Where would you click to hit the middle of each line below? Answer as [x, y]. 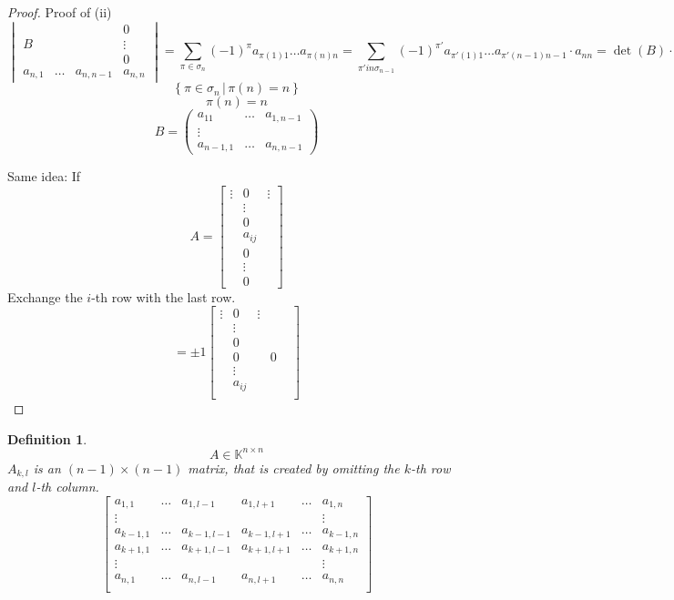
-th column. [67, 487]
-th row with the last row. [163, 296]
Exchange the [45, 296]
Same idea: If [44, 176]
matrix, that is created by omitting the [294, 468]
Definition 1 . [47, 438]
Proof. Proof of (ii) [60, 12]
